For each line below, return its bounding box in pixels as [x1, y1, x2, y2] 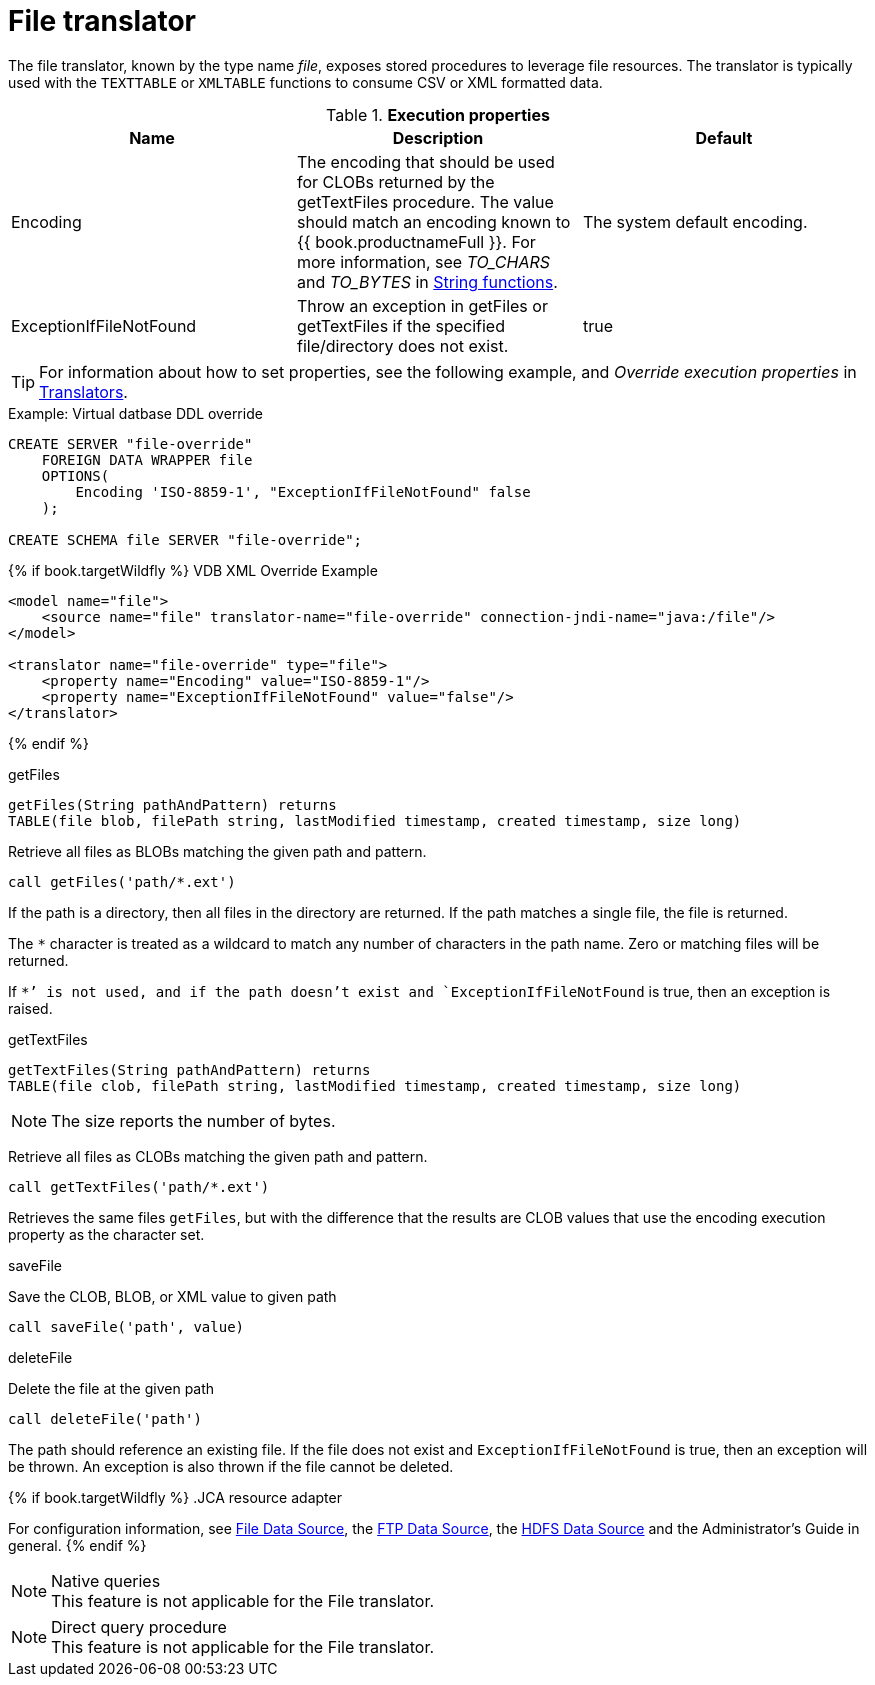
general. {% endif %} [8, 1536, 147, 1554]
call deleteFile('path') [8, 1410, 202, 1427]
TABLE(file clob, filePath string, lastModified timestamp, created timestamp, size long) [8, 1077, 742, 1094]
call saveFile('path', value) [8, 1318, 245, 1335]
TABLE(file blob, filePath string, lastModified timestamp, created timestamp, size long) [8, 812, 742, 829]
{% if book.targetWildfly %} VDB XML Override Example [8, 561, 378, 579]
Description [392, 127, 484, 148]
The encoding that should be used [296, 151, 555, 172]
